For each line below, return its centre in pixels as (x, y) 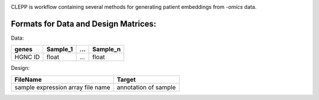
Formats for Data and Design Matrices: (84, 24)
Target (126, 79)
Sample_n (107, 49)
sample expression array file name (62, 87)
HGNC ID (27, 57)
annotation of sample (146, 87)
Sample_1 (60, 49)
